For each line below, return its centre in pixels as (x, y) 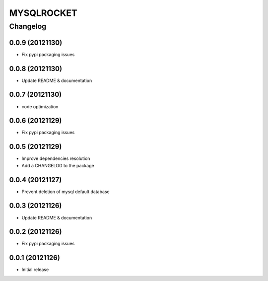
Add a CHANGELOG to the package (58, 165)
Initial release (35, 270)
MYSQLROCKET (43, 13)
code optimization (40, 106)
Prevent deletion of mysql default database (66, 192)
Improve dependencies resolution (56, 158)
